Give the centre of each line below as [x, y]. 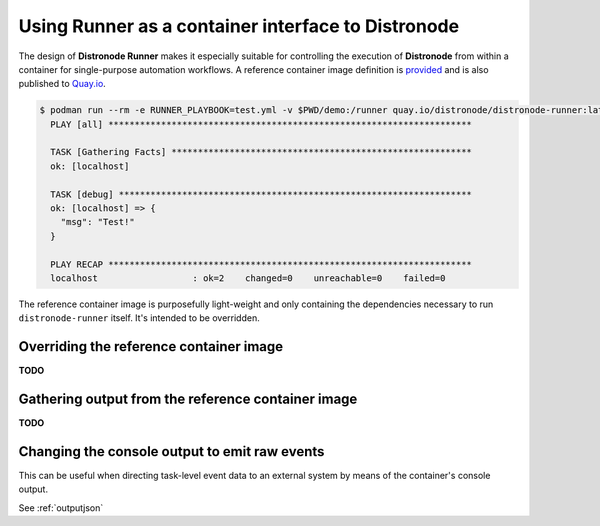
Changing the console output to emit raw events [171, 451]
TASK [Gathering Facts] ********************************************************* [261, 152]
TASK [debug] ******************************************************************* [261, 194]
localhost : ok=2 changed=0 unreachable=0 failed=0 [248, 278]
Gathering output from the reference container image [188, 399]
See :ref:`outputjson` [61, 507]
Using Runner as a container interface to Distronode [239, 26]
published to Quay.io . [62, 84]
